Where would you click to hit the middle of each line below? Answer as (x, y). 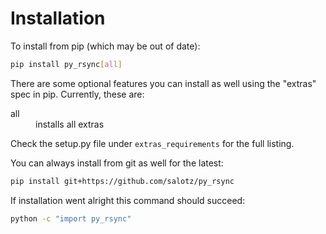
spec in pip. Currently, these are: (77, 94)
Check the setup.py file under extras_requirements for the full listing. (152, 143)
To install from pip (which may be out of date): (105, 46)
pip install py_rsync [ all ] (66, 64)
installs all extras (70, 124)
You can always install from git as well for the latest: (117, 163)
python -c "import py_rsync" (71, 218)
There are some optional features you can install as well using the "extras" (163, 83)
